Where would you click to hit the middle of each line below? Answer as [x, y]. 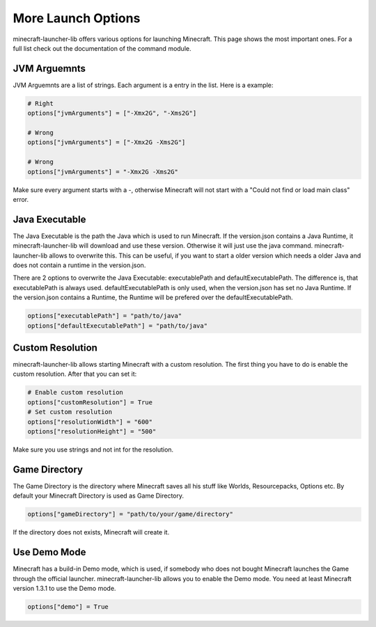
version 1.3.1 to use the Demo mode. [64, 588]
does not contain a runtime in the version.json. [79, 265]
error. [21, 199]
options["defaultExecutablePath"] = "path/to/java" [118, 326]
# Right [40, 103]
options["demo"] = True [68, 606]
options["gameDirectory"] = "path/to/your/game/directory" [130, 514]
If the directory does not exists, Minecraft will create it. [91, 532]
